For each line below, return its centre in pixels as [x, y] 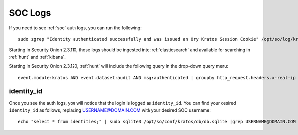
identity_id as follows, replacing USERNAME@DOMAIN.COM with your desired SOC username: [110, 110]
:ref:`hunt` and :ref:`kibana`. [37, 57]
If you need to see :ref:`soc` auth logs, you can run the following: [75, 28]
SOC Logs [30, 13]
